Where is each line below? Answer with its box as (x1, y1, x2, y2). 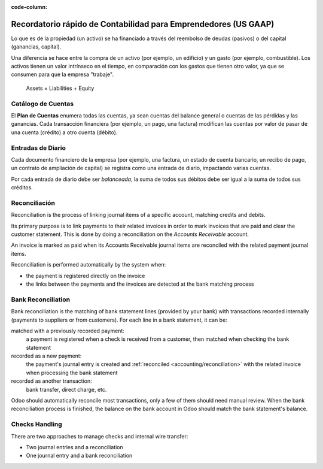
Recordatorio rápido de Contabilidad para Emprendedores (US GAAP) (11, 19, 275, 29)
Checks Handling (11, 420, 62, 428)
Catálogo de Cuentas (11, 99, 74, 108)
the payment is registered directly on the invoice (26, 272, 145, 279)
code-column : (11, 4, 48, 10)
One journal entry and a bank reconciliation (26, 452, 133, 459)
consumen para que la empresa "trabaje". (11, 71, 114, 78)
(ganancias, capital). (11, 43, 62, 50)
